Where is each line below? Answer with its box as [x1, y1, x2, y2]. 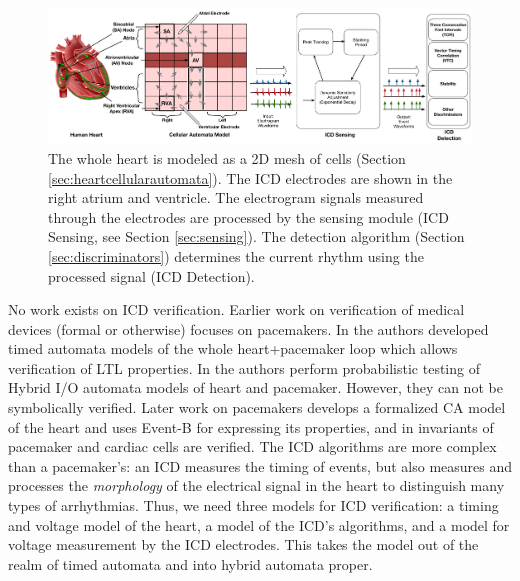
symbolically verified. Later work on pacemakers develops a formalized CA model [8, 397, 506, 418]
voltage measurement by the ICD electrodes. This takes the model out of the [8, 534, 479, 555]
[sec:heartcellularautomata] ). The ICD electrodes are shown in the [48, 167, 453, 188]
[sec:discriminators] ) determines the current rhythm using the [48, 245, 424, 266]
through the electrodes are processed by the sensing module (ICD [48, 206, 449, 227]
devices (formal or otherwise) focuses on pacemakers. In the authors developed [8, 318, 489, 339]
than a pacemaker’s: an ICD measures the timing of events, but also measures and [8, 455, 513, 476]
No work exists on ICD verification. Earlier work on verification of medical [8, 299, 465, 320]
